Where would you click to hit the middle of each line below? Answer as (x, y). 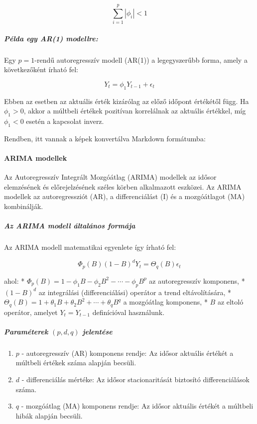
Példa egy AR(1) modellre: (51, 38)
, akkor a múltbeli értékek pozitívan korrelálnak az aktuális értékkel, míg (135, 111)
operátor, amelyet (31, 312)
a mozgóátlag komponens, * (165, 302)
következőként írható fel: (41, 69)
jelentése (97, 331)
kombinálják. (24, 206)
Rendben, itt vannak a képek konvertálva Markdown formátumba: (105, 138)
